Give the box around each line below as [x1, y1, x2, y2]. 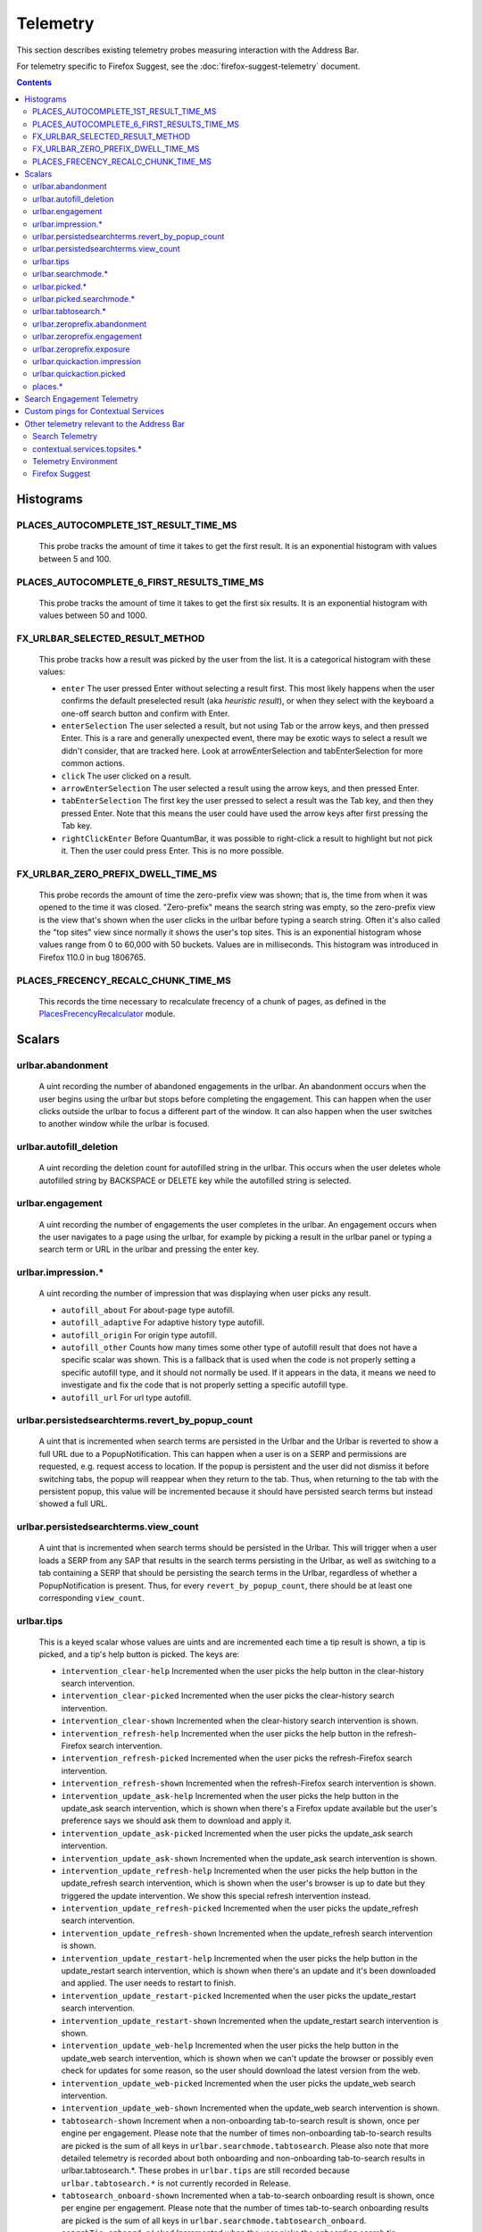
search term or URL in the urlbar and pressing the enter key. [38, 1244, 260, 1254]
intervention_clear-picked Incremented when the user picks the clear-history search [61, 1690, 395, 1701]
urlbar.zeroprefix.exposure [32, 344, 130, 354]
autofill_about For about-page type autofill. [61, 1304, 236, 1315]
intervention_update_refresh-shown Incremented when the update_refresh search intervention [61, 1928, 433, 1938]
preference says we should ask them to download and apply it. [61, 1815, 292, 1826]
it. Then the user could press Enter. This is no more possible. [61, 845, 285, 856]
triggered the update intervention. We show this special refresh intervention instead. [61, 1890, 371, 1901]
